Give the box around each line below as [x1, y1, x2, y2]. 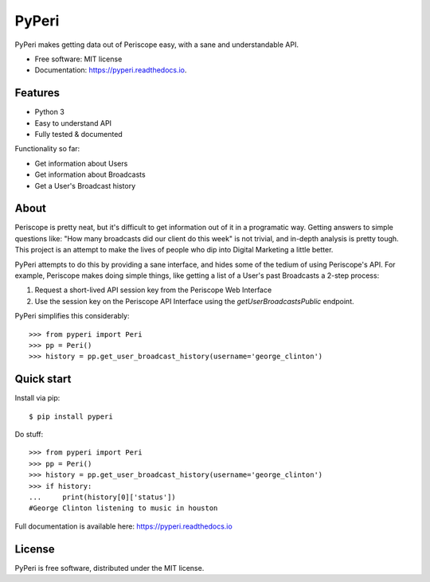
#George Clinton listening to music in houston [29, 504, 218, 513]
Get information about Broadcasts [34, 170, 147, 179]
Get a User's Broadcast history [34, 181, 136, 190]
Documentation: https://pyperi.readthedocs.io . [34, 65, 187, 75]
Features [14, 86, 60, 100]
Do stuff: [14, 430, 44, 439]
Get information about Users [34, 158, 128, 168]
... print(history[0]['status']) [29, 493, 177, 502]
